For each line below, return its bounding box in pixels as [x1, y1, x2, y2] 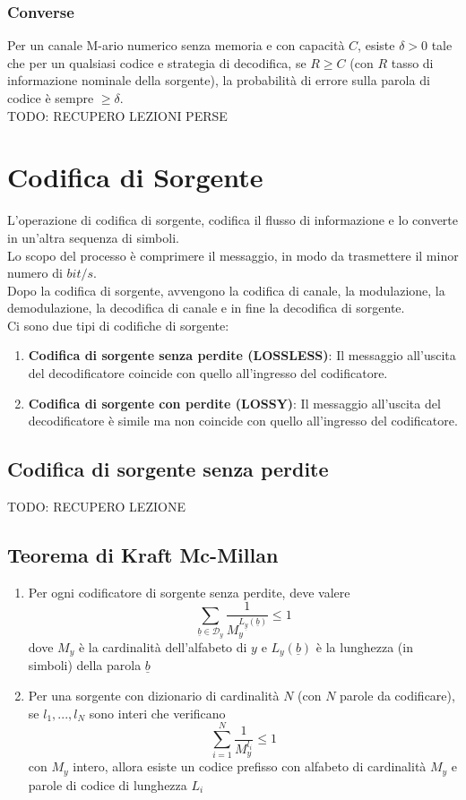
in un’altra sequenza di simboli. [7, 228, 179, 246]
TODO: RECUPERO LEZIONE [7, 497, 186, 516]
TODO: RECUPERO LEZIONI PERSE [7, 106, 228, 125]
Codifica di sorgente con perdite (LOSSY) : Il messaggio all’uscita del [28, 393, 441, 412]
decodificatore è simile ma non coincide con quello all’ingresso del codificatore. [28, 411, 458, 430]
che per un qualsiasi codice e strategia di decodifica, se [7, 53, 306, 72]
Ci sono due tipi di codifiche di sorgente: [7, 315, 229, 334]
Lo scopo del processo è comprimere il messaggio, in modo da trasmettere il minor [7, 245, 459, 264]
